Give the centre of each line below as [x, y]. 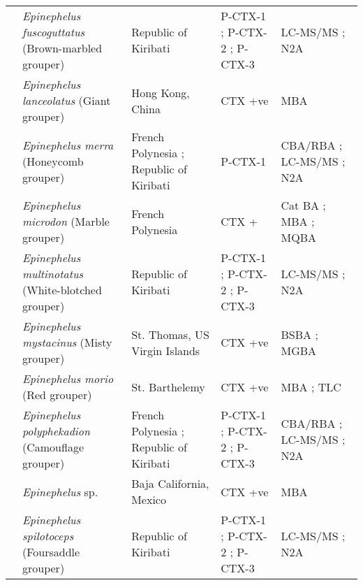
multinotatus [53, 274]
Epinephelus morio [68, 378]
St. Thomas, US [170, 334]
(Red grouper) [57, 395]
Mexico [149, 499]
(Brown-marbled [62, 48]
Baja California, [170, 483]
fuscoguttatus [54, 32]
